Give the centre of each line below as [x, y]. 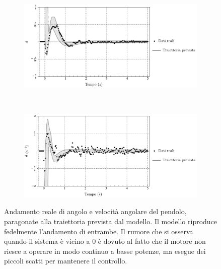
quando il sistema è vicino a [47, 241]
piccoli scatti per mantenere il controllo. [66, 261]
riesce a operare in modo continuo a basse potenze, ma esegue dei [105, 251]
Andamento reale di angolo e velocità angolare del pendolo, [95, 211]
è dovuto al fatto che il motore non [152, 241]
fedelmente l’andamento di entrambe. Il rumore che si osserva [99, 231]
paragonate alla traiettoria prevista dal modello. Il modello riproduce [111, 221]
